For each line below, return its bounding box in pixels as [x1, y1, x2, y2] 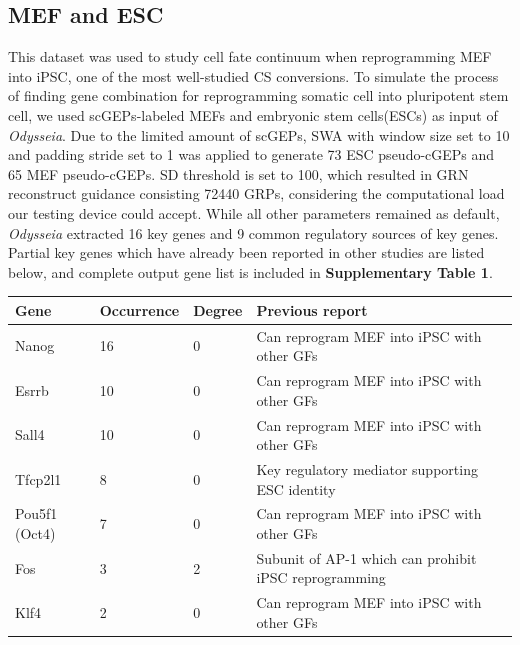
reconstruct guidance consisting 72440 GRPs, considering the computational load [8, 183, 505, 204]
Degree [193, 299, 243, 320]
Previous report [256, 299, 368, 320]
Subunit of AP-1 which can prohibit [256, 547, 477, 568]
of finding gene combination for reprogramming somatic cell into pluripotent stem [8, 85, 509, 106]
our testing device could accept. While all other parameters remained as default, [8, 202, 500, 223]
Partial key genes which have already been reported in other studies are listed [8, 242, 485, 263]
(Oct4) [15, 523, 56, 544]
